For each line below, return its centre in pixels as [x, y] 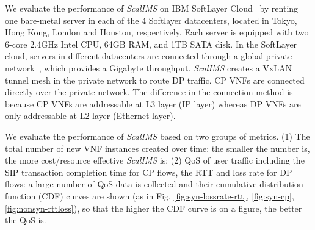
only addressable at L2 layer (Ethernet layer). [90, 116]
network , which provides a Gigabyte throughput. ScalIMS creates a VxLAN [149, 67]
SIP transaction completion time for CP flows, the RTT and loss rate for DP [149, 172]
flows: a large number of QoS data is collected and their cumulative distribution [154, 184]
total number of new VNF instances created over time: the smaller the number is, [157, 148]
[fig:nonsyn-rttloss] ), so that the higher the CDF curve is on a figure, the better [154, 208]
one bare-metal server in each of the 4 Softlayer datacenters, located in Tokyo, [151, 20]
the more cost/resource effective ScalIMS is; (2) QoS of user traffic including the [155, 160]
